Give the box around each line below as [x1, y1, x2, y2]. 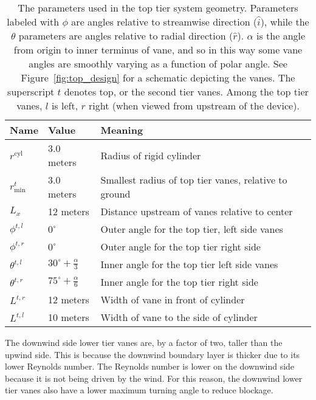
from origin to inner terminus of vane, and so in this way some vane [13, 43, 303, 57]
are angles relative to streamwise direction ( [71, 15, 258, 29]
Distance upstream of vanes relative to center [100, 204, 293, 218]
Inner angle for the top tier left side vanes [100, 257, 278, 271]
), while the [260, 15, 309, 29]
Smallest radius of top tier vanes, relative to [100, 173, 287, 187]
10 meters [48, 310, 89, 324]
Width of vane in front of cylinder [100, 292, 245, 306]
